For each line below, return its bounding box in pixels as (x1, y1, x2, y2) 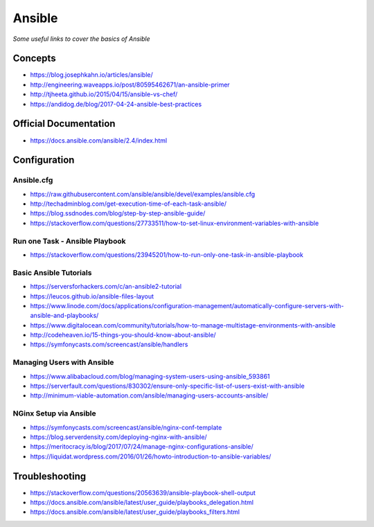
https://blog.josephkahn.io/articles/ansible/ (30, 71, 154, 79)
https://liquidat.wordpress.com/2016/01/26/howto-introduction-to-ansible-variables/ (30, 452, 271, 461)
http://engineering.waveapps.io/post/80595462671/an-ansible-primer (30, 80, 230, 89)
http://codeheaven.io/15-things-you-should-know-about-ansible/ (30, 331, 216, 339)
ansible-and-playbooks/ (30, 312, 99, 320)
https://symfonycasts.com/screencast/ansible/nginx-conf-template (30, 423, 222, 431)
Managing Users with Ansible (12, 357, 114, 367)
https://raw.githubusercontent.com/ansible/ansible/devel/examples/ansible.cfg (30, 190, 256, 198)
